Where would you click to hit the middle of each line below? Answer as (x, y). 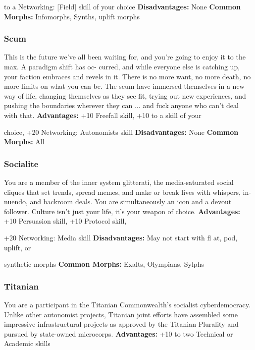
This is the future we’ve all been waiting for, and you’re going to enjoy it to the (125, 57)
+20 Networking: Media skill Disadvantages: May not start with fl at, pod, (121, 237)
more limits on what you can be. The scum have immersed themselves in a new (124, 86)
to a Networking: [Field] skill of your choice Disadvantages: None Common (123, 6)
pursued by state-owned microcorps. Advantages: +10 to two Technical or (119, 333)
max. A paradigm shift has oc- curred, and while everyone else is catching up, (122, 66)
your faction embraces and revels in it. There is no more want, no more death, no (127, 76)
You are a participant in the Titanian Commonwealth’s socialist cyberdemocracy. (127, 304)
